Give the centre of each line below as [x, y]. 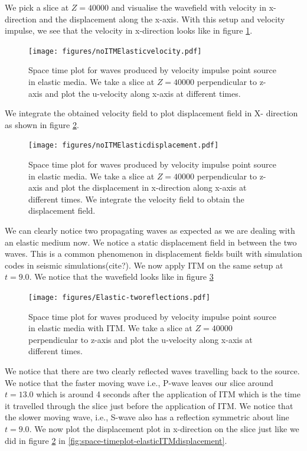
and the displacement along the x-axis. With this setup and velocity [162, 19]
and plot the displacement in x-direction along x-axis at [146, 187]
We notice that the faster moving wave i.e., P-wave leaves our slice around [139, 382]
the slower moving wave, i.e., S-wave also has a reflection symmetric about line [147, 417]
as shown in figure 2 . [42, 124]
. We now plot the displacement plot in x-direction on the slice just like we [164, 429]
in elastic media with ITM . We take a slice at [110, 328]
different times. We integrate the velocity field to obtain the [136, 199]
